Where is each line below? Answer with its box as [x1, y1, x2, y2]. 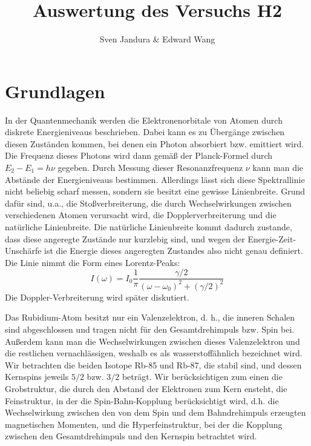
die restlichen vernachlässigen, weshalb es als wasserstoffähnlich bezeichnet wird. [5, 347, 303, 359]
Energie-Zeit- [247, 232, 296, 245]
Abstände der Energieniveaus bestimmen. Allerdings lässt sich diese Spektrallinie [5, 173, 305, 185]
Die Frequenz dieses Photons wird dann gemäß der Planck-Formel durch [5, 149, 273, 162]
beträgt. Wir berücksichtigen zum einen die [122, 370, 283, 383]
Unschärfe [5, 244, 42, 257]
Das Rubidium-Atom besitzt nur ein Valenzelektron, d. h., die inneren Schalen [5, 311, 295, 324]
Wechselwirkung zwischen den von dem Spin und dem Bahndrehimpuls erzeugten [5, 406, 306, 419]
